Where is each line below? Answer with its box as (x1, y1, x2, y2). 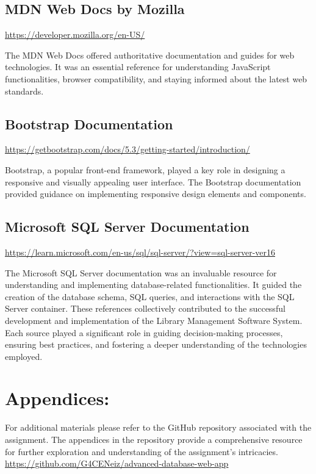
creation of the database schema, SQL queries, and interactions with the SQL (5, 290, 295, 303)
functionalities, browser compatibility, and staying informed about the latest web (5, 72, 307, 85)
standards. (5, 84, 44, 97)
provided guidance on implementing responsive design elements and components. (5, 187, 306, 200)
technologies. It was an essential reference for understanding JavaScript (5, 60, 271, 73)
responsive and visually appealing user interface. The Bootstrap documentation (5, 175, 301, 188)
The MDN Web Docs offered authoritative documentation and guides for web (5, 48, 295, 61)
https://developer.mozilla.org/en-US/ (5, 28, 145, 41)
